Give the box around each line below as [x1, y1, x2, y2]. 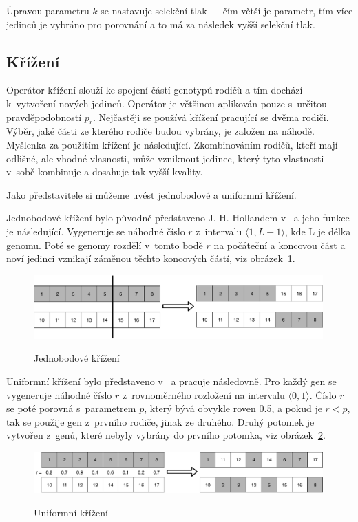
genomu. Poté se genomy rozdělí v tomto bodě [6, 237, 203, 252]
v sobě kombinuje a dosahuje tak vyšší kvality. [6, 164, 203, 179]
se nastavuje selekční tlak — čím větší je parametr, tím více [101, 3, 353, 17]
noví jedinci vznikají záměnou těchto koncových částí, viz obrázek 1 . [6, 251, 295, 265]
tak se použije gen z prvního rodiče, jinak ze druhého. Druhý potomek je [6, 414, 315, 428]
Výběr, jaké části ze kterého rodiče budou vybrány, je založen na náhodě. [6, 124, 315, 138]
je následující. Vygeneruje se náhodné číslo [6, 224, 185, 238]
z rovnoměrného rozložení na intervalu [123, 387, 285, 402]
